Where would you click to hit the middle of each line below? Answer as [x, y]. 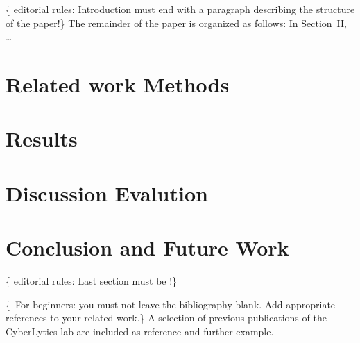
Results [42, 139]
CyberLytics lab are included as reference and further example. [140, 331]
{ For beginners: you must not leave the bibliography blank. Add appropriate [171, 304]
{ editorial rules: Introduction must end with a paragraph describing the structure [180, 9]
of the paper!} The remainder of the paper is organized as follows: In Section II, [176, 23]
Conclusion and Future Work [147, 248]
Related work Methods [118, 84]
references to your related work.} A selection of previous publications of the [166, 318]
